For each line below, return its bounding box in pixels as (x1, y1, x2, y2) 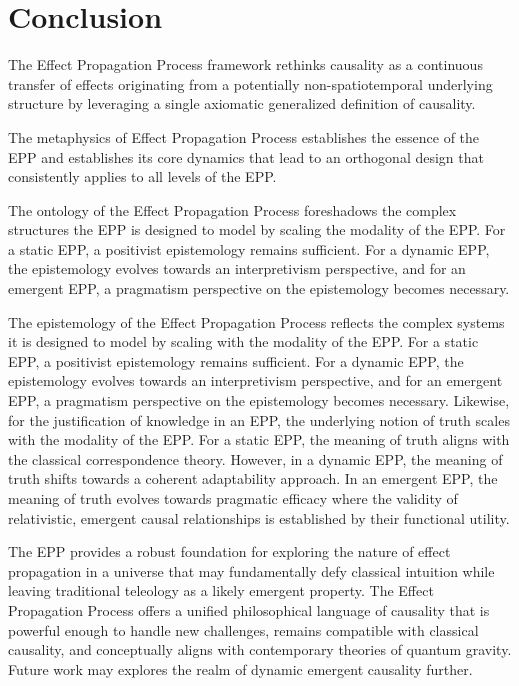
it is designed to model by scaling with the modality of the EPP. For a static (8, 331, 479, 352)
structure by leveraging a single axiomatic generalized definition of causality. (8, 93, 476, 114)
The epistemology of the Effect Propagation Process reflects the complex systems (8, 311, 505, 332)
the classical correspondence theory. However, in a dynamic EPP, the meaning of (8, 448, 503, 469)
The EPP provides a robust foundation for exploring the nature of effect (8, 541, 451, 562)
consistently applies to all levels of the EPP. (8, 166, 277, 187)
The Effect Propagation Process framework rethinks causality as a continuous (8, 54, 483, 75)
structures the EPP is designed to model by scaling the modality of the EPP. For (8, 219, 506, 240)
